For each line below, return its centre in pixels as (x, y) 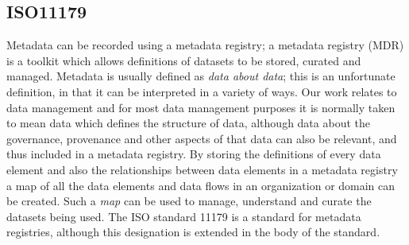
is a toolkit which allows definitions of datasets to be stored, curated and (184, 60)
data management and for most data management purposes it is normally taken (201, 107)
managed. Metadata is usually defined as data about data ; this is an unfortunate (201, 76)
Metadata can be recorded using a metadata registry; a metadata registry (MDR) (205, 45)
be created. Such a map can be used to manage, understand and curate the (189, 201)
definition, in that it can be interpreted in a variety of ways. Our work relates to (202, 91)
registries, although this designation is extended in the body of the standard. (193, 232)
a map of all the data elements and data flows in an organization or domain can (201, 185)
